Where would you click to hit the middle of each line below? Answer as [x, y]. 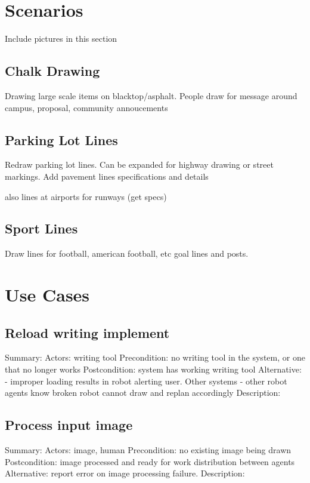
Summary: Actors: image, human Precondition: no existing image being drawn [148, 450]
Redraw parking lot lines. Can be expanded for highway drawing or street [139, 164]
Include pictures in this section [61, 39]
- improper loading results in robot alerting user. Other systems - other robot [146, 381]
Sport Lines [41, 228]
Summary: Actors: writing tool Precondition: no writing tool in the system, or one [155, 357]
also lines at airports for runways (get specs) [86, 196]
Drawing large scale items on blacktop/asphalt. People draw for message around [151, 95]
